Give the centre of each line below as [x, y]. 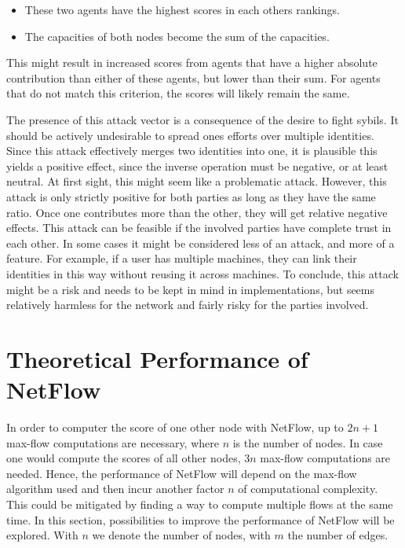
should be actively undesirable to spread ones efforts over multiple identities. [190, 135]
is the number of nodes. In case [308, 442]
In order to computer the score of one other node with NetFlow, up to [175, 427]
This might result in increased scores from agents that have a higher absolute [192, 63]
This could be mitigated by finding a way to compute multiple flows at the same [200, 504]
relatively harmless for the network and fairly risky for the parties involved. [188, 305]
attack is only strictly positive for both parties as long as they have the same [191, 196]
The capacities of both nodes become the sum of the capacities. [177, 36]
